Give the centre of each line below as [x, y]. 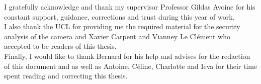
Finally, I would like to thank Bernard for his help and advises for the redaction [127, 56]
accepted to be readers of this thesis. [60, 46]
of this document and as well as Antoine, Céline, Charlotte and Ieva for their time [131, 66]
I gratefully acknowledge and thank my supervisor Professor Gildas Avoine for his [130, 7]
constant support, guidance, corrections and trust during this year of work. [119, 16]
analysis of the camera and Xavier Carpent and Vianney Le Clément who [117, 36]
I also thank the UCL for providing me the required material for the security [122, 26]
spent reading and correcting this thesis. [66, 76]
